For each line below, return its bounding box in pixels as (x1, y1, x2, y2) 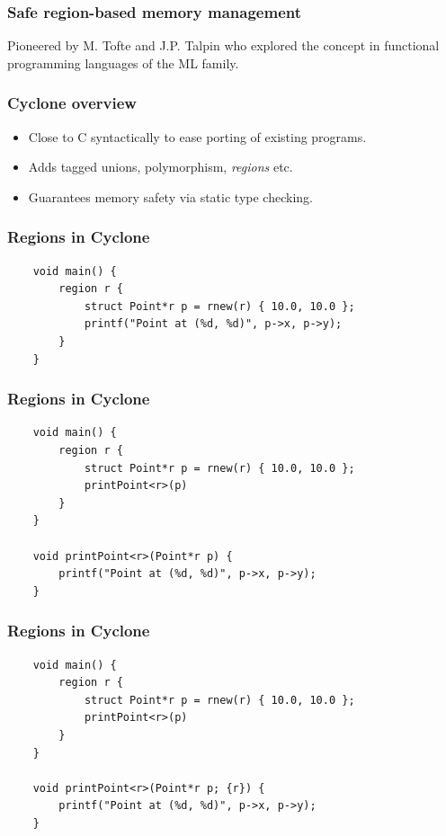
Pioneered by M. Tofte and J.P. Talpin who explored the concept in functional (7, 36, 440, 55)
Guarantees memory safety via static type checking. (28, 187, 313, 206)
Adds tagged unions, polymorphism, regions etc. (28, 157, 293, 176)
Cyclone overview (7, 92, 137, 114)
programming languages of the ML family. (7, 53, 239, 72)
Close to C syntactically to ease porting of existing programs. (28, 127, 367, 146)
